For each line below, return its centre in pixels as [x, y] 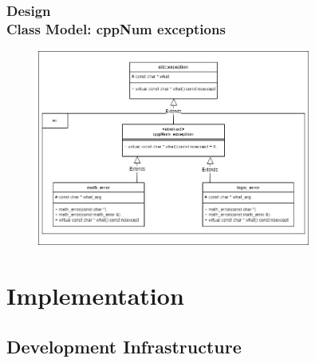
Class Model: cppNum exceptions [116, 28]
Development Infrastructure [124, 346]
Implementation [95, 295]
